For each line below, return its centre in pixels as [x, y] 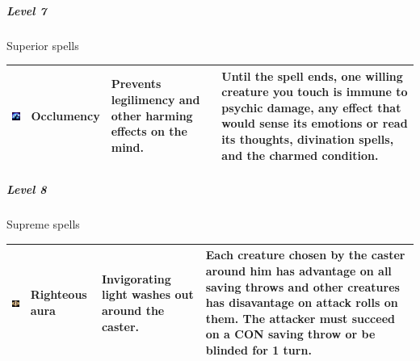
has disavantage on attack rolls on [302, 302]
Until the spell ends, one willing [312, 76]
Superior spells [43, 45]
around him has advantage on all [298, 270]
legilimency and [155, 100]
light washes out [147, 294]
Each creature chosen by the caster [305, 255]
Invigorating [136, 278]
